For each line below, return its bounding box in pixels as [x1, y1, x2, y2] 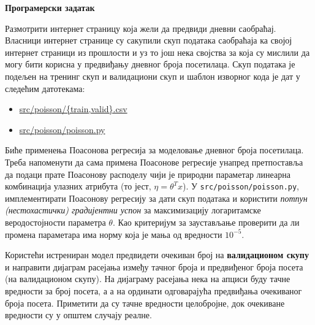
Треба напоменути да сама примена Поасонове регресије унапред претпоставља [5, 155, 303, 168]
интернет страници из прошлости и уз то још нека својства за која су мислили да [5, 45, 310, 58]
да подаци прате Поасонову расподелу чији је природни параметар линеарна [5, 167, 290, 180]
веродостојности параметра [5, 215, 106, 228]
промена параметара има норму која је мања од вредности [5, 227, 222, 240]
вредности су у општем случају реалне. [5, 308, 152, 321]
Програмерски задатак [5, 1, 95, 13]
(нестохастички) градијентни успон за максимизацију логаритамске [5, 204, 261, 216]
